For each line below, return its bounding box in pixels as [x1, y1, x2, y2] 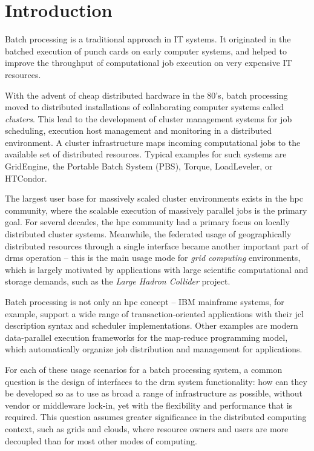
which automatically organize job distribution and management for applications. [5, 343, 303, 355]
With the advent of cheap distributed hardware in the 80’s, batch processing [5, 88, 288, 101]
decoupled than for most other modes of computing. [5, 434, 197, 447]
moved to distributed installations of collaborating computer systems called [5, 100, 284, 113]
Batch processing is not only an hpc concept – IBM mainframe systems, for [5, 295, 284, 308]
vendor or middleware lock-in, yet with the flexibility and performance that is [5, 398, 293, 411]
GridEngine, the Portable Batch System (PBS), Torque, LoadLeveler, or [5, 160, 273, 173]
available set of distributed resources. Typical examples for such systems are [5, 148, 287, 160]
